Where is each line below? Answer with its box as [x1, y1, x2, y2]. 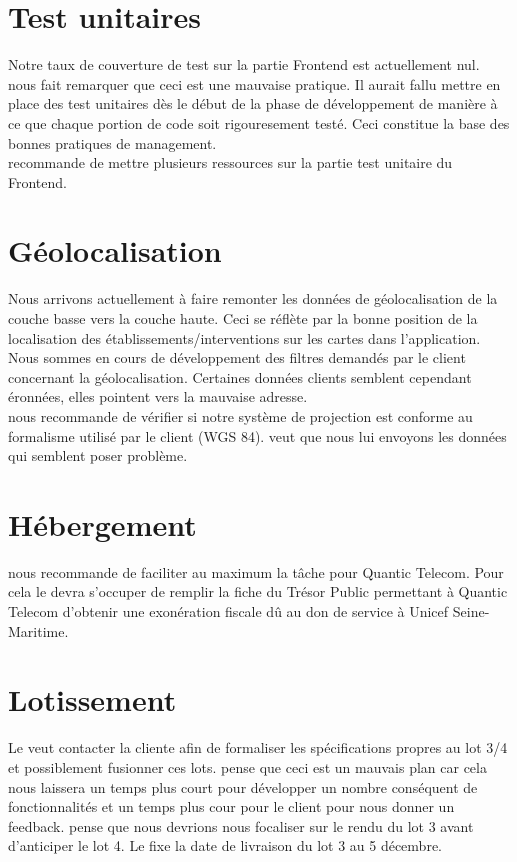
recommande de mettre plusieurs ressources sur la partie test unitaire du [8, 152, 453, 173]
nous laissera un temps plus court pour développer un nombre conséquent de [8, 776, 478, 797]
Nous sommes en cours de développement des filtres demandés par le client [8, 347, 466, 368]
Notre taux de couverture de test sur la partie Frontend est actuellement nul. [8, 54, 480, 75]
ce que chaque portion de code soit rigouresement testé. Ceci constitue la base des [8, 112, 510, 133]
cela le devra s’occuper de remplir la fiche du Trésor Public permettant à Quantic [8, 581, 508, 602]
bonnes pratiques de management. [8, 132, 217, 153]
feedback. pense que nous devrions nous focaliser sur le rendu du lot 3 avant [8, 815, 474, 836]
